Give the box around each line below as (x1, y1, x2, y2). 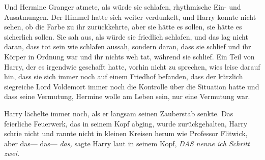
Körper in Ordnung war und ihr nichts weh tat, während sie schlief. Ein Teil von (4, 51, 255, 61)
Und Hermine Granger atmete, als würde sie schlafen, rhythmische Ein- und (4, 2, 241, 12)
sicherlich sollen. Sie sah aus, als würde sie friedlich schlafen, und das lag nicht (4, 31, 248, 42)
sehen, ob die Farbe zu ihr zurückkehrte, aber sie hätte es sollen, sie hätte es (4, 21, 242, 32)
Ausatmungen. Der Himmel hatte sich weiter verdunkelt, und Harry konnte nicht (4, 11, 256, 22)
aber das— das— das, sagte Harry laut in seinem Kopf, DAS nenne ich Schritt (4, 138, 250, 148)
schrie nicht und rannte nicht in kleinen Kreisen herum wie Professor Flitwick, (4, 128, 248, 139)
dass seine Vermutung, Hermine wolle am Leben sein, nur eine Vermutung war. (4, 91, 250, 102)
